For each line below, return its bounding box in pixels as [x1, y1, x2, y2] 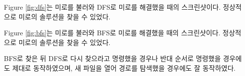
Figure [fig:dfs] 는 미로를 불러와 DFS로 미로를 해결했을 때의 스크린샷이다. [4, 2, 221, 12]
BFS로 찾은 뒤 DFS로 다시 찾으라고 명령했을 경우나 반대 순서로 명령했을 [4, 53, 221, 63]
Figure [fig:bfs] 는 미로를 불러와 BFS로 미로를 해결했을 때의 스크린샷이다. [4, 28, 220, 38]
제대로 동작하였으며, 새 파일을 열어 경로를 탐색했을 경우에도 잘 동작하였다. [12, 62, 236, 73]
